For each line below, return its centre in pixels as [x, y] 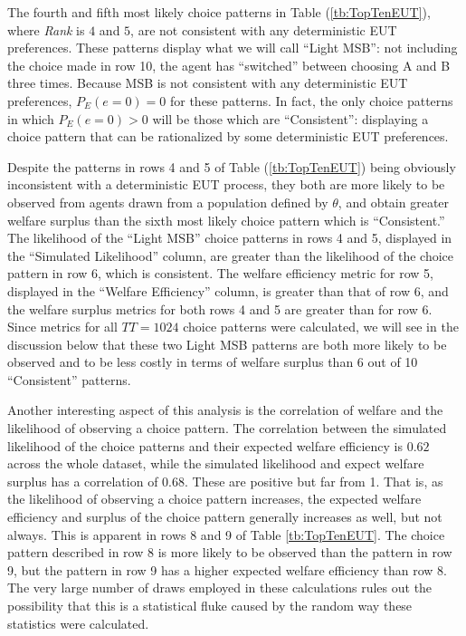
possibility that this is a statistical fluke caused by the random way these [210, 605]
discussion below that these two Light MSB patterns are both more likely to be [227, 344]
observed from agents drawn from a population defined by [168, 202]
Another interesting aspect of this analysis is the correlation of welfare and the [225, 410]
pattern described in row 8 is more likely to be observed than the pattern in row [230, 552]
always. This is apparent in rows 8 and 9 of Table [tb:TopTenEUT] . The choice [226, 534]
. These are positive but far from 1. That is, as [314, 481]
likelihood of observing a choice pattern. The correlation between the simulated [227, 428]
